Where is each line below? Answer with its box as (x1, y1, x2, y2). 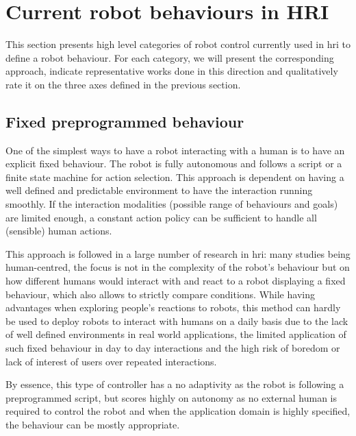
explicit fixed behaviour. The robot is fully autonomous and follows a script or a (5, 156, 342, 171)
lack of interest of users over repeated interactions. (5, 354, 217, 368)
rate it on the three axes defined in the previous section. (5, 77, 241, 91)
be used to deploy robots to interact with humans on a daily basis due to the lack (5, 313, 348, 328)
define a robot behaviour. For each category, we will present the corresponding (5, 50, 334, 64)
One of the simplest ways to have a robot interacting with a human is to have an (5, 143, 345, 157)
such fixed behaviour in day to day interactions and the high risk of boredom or (5, 341, 340, 355)
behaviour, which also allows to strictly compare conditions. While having (5, 287, 315, 301)
